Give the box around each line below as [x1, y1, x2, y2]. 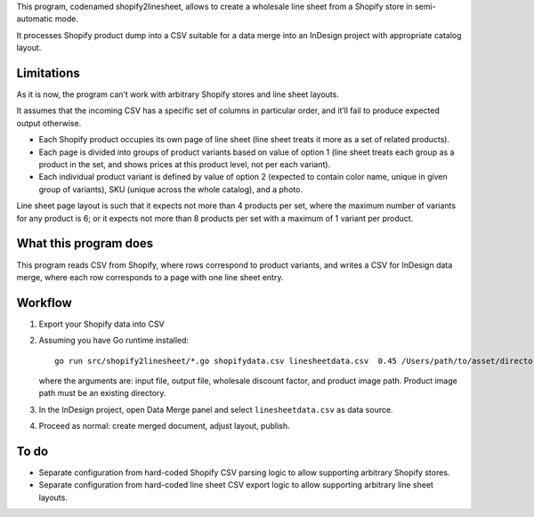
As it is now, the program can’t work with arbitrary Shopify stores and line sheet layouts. [16, 89, 340, 100]
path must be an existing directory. [38, 388, 166, 399]
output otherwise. [16, 117, 82, 128]
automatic [16, 13, 53, 24]
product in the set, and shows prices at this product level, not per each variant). [38, 159, 331, 170]
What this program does [16, 236, 154, 251]
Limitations [16, 65, 80, 80]
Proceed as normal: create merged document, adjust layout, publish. [38, 421, 290, 432]
